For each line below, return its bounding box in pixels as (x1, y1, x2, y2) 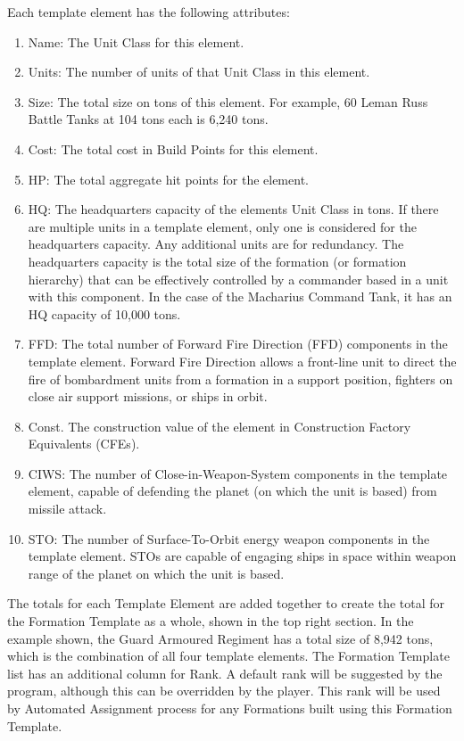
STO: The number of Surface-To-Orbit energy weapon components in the (28, 529, 430, 548)
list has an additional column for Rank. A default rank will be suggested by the (7, 663, 443, 682)
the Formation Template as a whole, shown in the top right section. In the (7, 612, 414, 630)
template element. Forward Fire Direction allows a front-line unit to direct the (28, 351, 457, 370)
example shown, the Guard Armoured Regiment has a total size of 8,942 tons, (7, 629, 434, 647)
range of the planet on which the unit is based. (28, 564, 285, 582)
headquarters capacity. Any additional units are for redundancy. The (28, 235, 404, 253)
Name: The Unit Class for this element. (28, 32, 244, 51)
